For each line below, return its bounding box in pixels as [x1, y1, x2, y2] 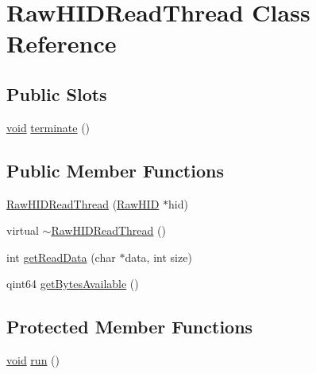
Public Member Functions [6, 158, 224, 182]
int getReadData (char [6, 248, 116, 265]
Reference [6, 27, 117, 60]
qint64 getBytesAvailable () [6, 275, 139, 292]
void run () [6, 352, 60, 368]
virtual [6, 222, 39, 239]
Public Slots [6, 81, 107, 106]
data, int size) [125, 248, 192, 265]
